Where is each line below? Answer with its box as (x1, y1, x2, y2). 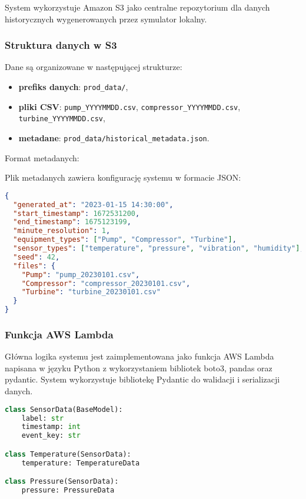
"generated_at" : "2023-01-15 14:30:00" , (13, 200, 174, 209)
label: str (21, 414, 64, 423)
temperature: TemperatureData (21, 458, 140, 467)
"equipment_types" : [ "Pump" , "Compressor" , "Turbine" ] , (13, 235, 237, 244)
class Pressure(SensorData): (5, 477, 119, 486)
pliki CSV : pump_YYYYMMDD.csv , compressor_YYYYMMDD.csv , (18, 100, 241, 112)
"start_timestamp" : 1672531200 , (13, 209, 140, 218)
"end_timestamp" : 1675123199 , (13, 218, 131, 227)
